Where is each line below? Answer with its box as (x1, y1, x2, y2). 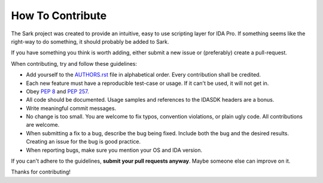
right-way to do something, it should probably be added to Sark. (11, 38, 170, 45)
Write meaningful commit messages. (26, 105, 117, 112)
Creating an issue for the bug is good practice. (26, 138, 141, 145)
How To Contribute (11, 9, 107, 22)
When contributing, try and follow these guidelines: (11, 60, 138, 67)
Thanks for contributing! (11, 168, 71, 176)
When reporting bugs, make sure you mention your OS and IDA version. (26, 147, 203, 154)
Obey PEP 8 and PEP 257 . (26, 87, 89, 95)
